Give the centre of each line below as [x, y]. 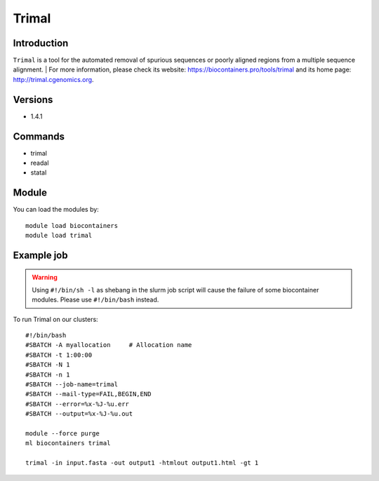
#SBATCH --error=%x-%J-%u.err [78, 404]
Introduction [41, 43]
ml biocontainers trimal [68, 443]
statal [39, 172]
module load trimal [59, 236]
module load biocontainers [72, 225]
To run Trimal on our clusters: [55, 319]
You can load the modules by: [56, 210]
